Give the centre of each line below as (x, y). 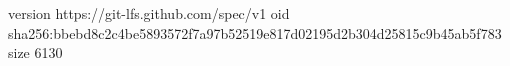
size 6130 (35, 52)
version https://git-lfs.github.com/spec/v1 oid (149, 13)
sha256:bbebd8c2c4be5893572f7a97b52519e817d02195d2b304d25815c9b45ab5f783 (255, 32)
